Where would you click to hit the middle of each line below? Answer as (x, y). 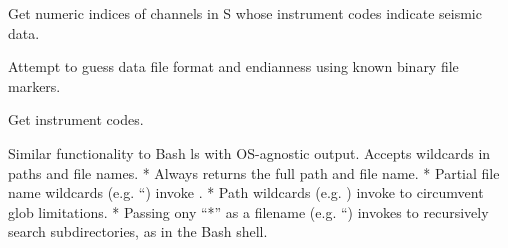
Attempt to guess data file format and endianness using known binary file (233, 66)
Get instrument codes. (76, 119)
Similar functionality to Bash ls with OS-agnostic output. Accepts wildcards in (249, 152)
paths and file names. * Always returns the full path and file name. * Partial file (254, 172)
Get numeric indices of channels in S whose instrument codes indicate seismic (245, 13)
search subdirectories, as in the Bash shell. (138, 231)
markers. (34, 85)
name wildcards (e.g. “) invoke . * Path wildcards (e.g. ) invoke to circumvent (246, 192)
